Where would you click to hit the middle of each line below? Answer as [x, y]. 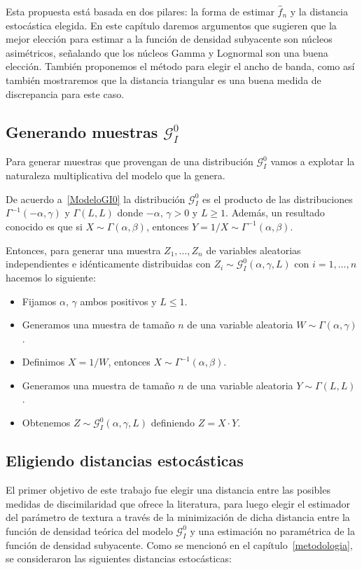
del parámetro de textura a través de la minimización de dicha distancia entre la [178, 517]
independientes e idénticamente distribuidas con [108, 264]
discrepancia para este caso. [65, 93]
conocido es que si [44, 226]
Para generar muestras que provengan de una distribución [130, 161]
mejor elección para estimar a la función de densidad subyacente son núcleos [169, 39]
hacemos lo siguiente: [51, 277]
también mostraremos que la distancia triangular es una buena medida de [163, 79]
